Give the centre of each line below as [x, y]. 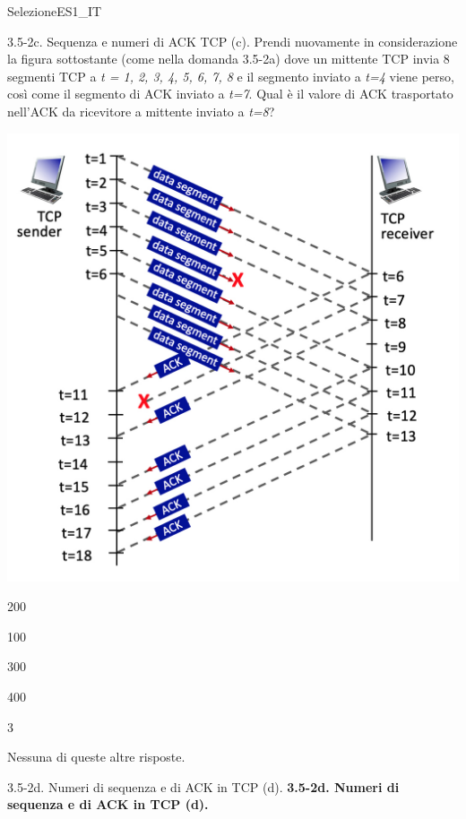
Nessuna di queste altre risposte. [96, 757]
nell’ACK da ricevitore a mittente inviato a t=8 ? [141, 111]
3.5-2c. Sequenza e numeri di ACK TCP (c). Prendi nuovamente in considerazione [233, 41]
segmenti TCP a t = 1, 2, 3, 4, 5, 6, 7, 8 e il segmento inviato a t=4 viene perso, [231, 76]
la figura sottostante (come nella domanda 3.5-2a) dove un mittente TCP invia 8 [229, 59]
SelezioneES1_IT [55, 11]
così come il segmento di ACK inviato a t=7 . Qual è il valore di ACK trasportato [230, 94]
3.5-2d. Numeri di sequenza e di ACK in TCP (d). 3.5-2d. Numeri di [203, 786]
